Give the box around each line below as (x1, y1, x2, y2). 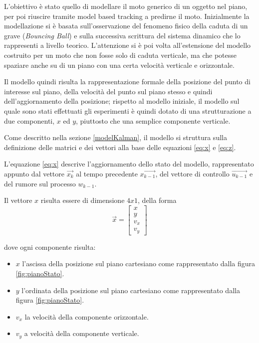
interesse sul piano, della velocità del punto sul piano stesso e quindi (4, 86, 213, 96)
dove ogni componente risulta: (4, 241, 96, 252)
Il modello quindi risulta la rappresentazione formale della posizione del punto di (4, 76, 251, 87)
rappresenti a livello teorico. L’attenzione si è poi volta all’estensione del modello (4, 40, 251, 50)
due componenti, (4, 115, 55, 126)
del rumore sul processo (4, 178, 76, 188)
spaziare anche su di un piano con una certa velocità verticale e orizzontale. (4, 59, 235, 70)
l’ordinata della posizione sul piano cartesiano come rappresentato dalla (21, 285, 240, 295)
